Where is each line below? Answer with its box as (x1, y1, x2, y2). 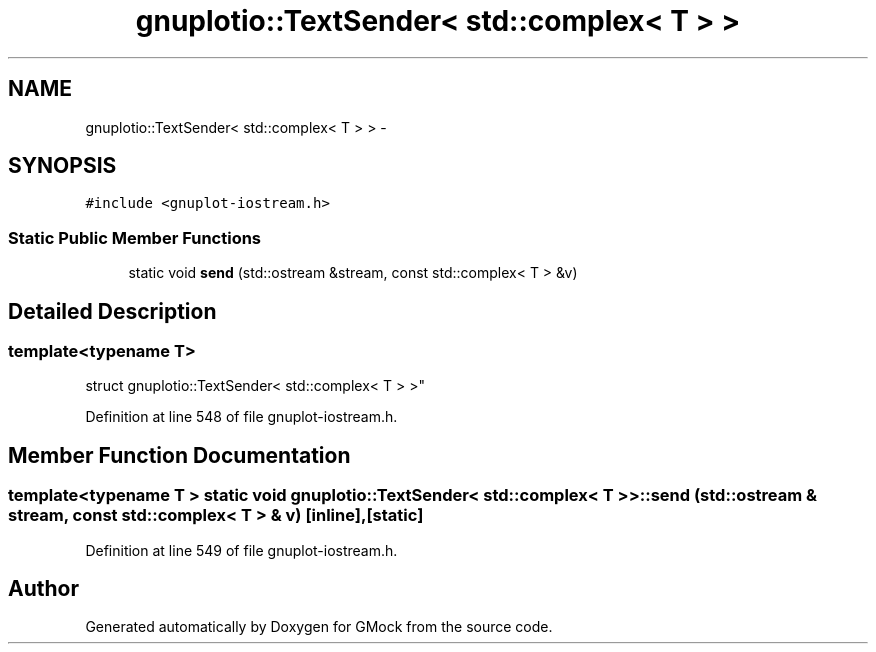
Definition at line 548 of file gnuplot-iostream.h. (85, 408, 398, 426)
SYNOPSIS (8, 153, 117, 179)
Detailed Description (8, 298, 217, 324)
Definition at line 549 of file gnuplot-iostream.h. (85, 541, 398, 559)
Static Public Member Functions (8, 227, 262, 248)
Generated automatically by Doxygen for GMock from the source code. (85, 618, 553, 636)
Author (8, 576, 79, 602)
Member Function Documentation (8, 442, 351, 468)
